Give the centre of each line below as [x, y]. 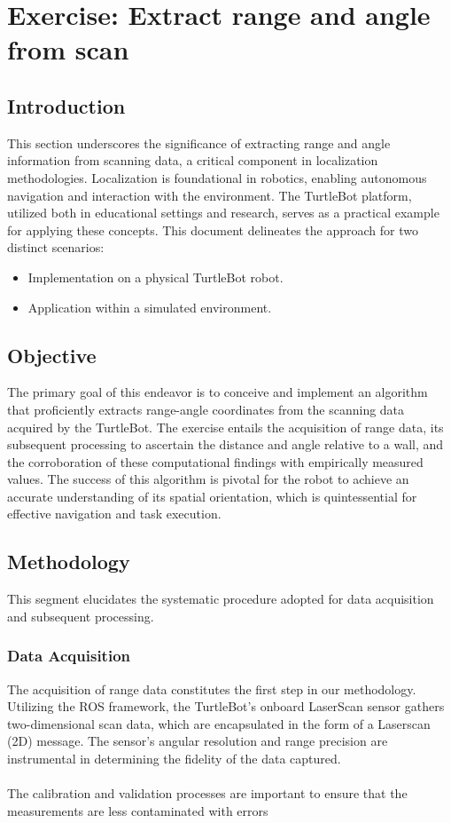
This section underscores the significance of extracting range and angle [199, 142]
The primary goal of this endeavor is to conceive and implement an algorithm [218, 392]
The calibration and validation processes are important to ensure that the [207, 793]
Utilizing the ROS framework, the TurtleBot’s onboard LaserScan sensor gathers [226, 706]
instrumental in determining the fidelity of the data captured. [174, 759]
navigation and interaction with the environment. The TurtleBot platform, [210, 195]
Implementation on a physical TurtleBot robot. [156, 277]
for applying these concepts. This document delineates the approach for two [213, 229]
